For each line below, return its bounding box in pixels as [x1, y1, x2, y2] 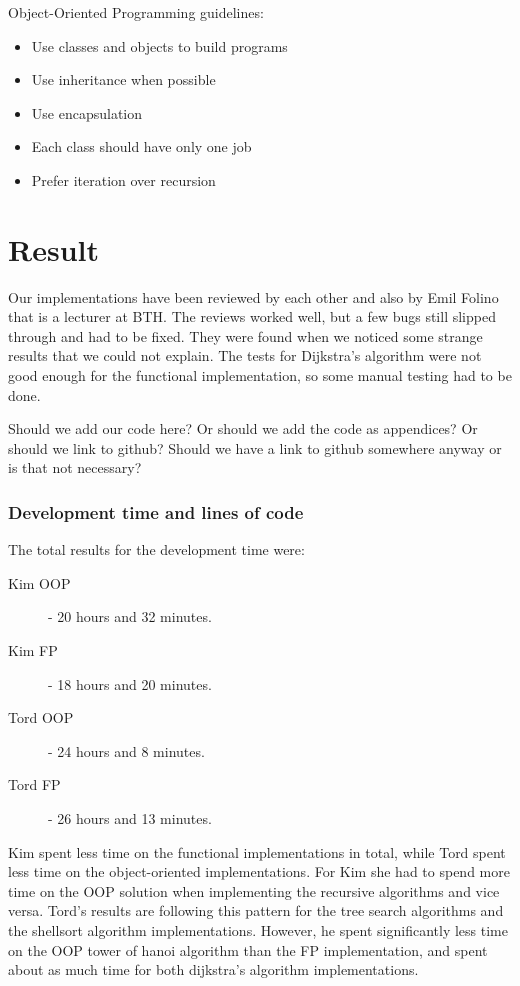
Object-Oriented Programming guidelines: [8, 2, 264, 22]
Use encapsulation [31, 102, 143, 123]
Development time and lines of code [8, 499, 304, 524]
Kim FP [8, 640, 58, 661]
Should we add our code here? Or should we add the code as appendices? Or [8, 418, 478, 439]
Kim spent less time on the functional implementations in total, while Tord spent [8, 841, 506, 862]
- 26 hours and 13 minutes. [48, 808, 212, 828]
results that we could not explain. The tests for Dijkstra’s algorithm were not [8, 345, 482, 366]
